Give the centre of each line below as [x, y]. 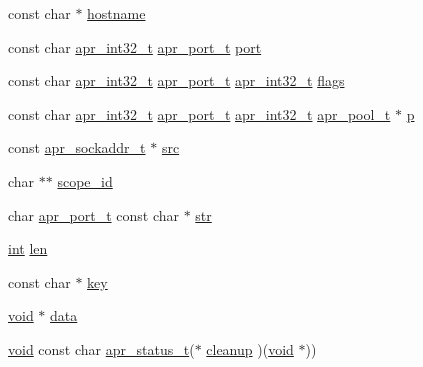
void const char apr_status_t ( [101, 348]
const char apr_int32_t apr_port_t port [135, 46]
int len [28, 248]
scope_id [85, 180]
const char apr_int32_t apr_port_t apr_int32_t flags [176, 80]
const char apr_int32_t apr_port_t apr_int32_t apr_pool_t [199, 113]
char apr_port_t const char [93, 214]
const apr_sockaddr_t [77, 147]
